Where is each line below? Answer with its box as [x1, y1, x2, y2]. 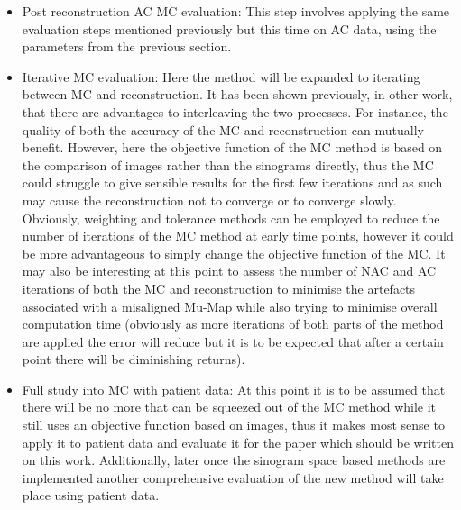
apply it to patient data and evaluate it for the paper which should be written [22, 433, 454, 451]
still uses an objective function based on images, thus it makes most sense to [22, 415, 445, 434]
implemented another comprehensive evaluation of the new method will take [22, 468, 444, 487]
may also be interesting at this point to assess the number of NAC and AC [22, 261, 437, 280]
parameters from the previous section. [22, 37, 232, 56]
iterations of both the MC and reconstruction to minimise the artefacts [22, 278, 416, 297]
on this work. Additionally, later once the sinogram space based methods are [22, 451, 446, 469]
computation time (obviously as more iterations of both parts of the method [22, 314, 444, 333]
